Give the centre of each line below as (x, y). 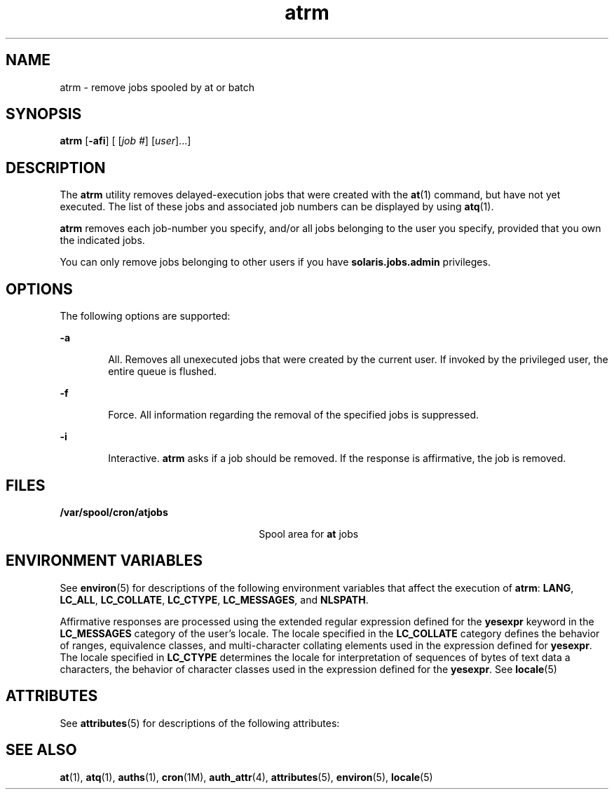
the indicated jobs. (102, 240)
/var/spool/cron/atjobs (114, 512)
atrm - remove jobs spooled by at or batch (157, 87)
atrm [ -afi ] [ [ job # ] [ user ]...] (125, 141)
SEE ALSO (41, 750)
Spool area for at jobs (309, 534)
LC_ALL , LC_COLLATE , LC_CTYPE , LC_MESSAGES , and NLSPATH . (214, 599)
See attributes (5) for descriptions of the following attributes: (200, 723)
